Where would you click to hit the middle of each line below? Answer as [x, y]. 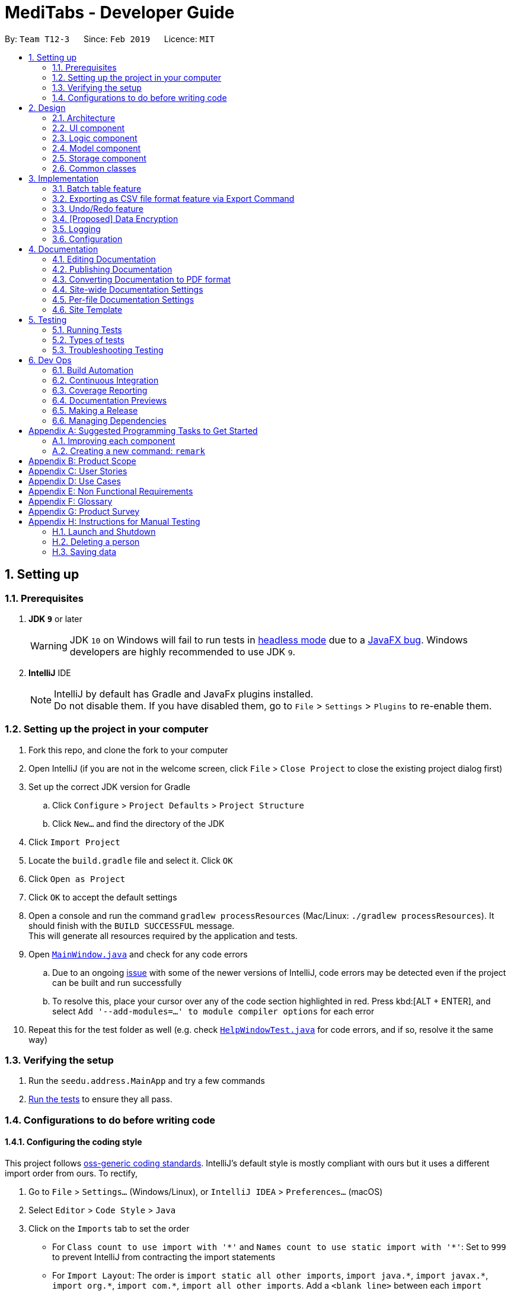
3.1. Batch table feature [97, 188]
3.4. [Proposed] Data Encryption [115, 218]
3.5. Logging [76, 229]
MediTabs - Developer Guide [120, 12]
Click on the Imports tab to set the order [109, 1229]
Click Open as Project [77, 878]
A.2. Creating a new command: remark [129, 451]
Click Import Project [74, 842]
